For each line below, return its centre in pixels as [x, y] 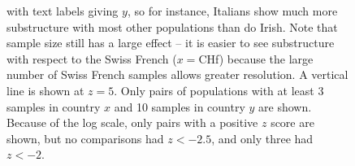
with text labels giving [63, 11]
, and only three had [262, 138]
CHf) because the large [256, 58]
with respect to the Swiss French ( [92, 58]
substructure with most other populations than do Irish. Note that [172, 26]
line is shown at [45, 90]
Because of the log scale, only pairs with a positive [132, 122]
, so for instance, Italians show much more [232, 11]
